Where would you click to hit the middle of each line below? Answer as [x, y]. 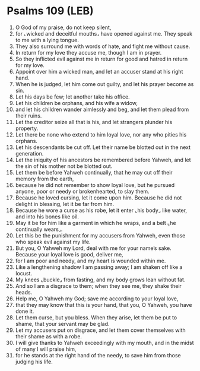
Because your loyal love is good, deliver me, [69, 254]
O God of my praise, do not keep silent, [63, 27]
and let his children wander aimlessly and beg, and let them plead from [102, 109]
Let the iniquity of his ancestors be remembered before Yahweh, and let [103, 160]
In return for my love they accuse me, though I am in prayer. [88, 52]
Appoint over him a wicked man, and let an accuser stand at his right [99, 71]
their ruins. [28, 115]
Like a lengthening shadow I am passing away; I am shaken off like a [99, 267]
